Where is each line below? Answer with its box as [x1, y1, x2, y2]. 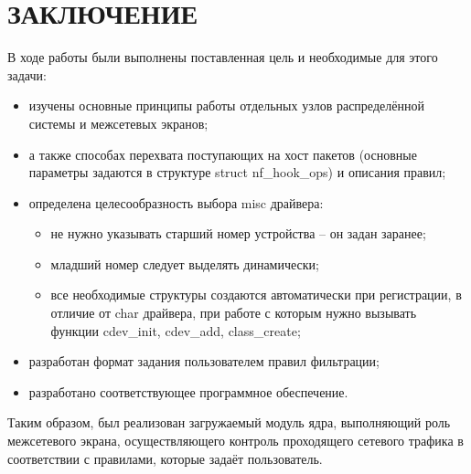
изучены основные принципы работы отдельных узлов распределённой [28, 96, 424, 115]
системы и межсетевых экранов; [28, 113, 209, 132]
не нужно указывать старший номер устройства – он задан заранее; [50, 224, 426, 243]
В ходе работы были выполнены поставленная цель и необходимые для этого [7, 47, 438, 67]
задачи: [7, 65, 47, 84]
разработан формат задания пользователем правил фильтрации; [28, 352, 380, 371]
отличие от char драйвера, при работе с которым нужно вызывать [50, 303, 417, 322]
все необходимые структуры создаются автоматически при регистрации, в [50, 285, 462, 304]
